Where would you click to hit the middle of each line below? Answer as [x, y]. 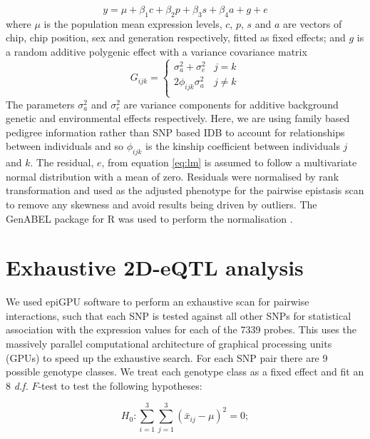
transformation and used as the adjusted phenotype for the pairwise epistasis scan [185, 190]
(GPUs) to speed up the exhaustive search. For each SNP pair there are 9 [167, 357]
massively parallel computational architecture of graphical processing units [169, 344]
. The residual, [62, 162]
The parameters [40, 104]
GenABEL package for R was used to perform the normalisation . [149, 218]
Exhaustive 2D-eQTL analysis [155, 267]
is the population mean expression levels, [133, 23]
